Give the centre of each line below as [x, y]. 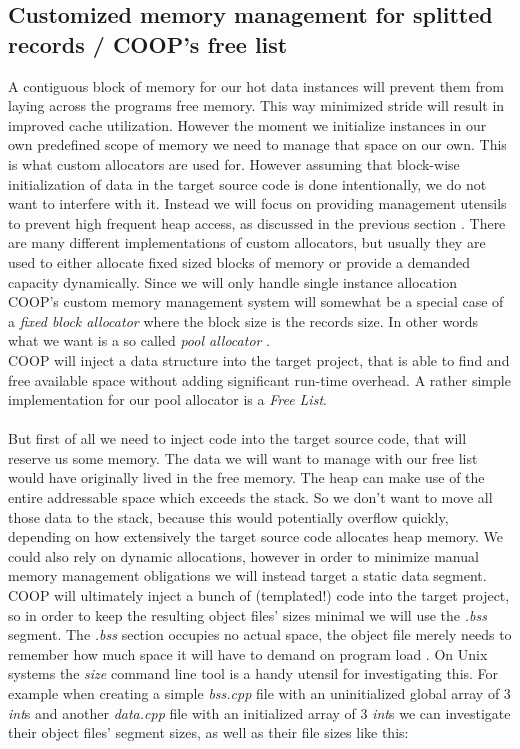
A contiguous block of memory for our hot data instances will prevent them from [256, 85]
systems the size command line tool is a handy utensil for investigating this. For [253, 673]
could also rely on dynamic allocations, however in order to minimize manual [243, 555]
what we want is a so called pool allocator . [139, 340]
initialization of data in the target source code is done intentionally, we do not [247, 183]
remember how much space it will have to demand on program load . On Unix [248, 653]
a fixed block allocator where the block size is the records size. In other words [243, 320]
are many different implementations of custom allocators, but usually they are [247, 242]
